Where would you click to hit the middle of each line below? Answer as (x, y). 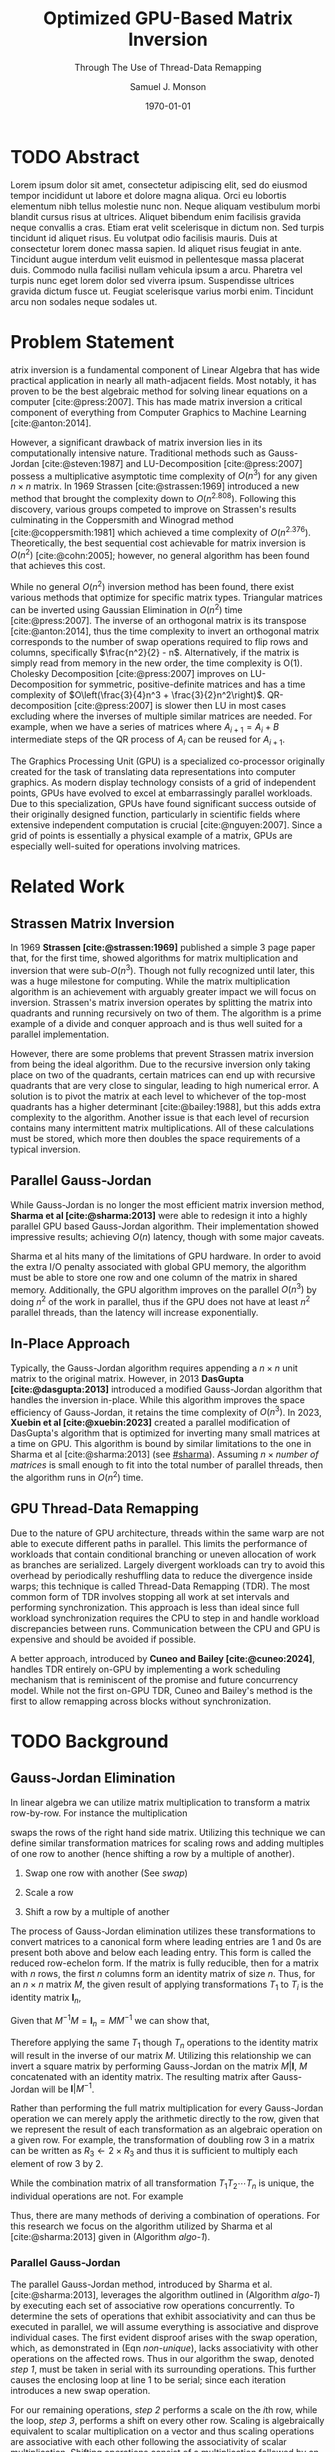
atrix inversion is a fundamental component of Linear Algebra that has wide (165, 369)
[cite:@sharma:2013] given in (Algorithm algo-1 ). (110, 2236)
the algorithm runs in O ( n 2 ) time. (77, 1477)
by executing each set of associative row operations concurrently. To (152, 2306)
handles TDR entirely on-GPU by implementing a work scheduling (145, 1669)
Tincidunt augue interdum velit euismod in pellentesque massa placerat (157, 259)
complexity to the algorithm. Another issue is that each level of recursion (160, 1117)
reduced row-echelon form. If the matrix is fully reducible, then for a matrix (165, 1963)
